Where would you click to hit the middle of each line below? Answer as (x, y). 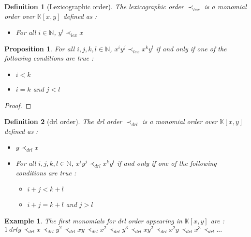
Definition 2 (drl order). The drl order (63, 121)
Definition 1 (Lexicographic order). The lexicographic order (94, 6)
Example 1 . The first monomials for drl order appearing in (93, 220)
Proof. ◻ (18, 105)
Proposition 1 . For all (40, 48)
